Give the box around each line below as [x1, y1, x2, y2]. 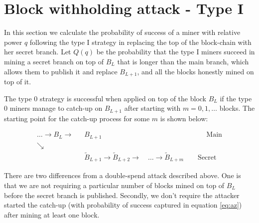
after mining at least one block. [4, 209, 100, 220]
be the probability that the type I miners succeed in [96, 46, 255, 57]
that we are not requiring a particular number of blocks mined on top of [4, 180, 225, 190]
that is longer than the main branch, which [117, 56, 249, 66]
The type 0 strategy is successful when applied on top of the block [4, 93, 207, 103]
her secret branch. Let [4, 46, 71, 57]
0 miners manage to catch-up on [4, 103, 103, 113]
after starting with [124, 103, 181, 113]
